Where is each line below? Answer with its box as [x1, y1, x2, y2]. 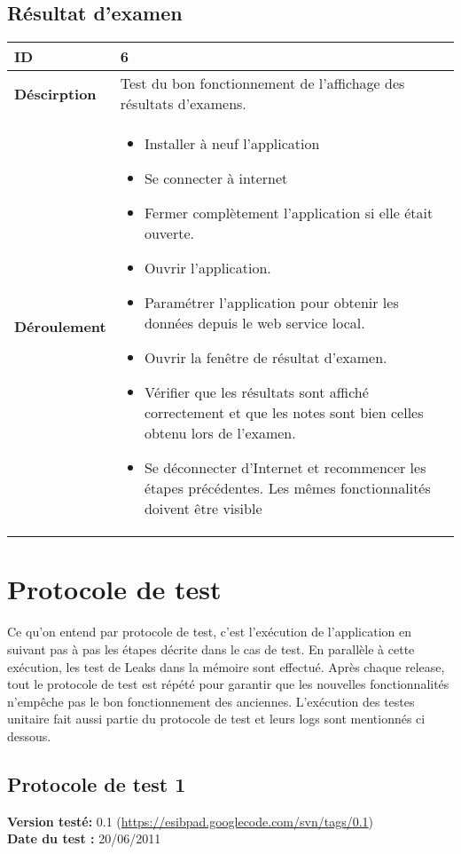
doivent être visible [144, 498, 262, 519]
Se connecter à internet [144, 168, 288, 189]
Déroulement [14, 315, 106, 336]
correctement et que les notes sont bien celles [144, 402, 424, 423]
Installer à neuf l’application [144, 133, 320, 154]
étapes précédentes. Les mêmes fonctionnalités [144, 478, 431, 499]
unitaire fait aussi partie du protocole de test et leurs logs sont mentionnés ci [7, 709, 426, 728]
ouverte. [144, 223, 194, 244]
